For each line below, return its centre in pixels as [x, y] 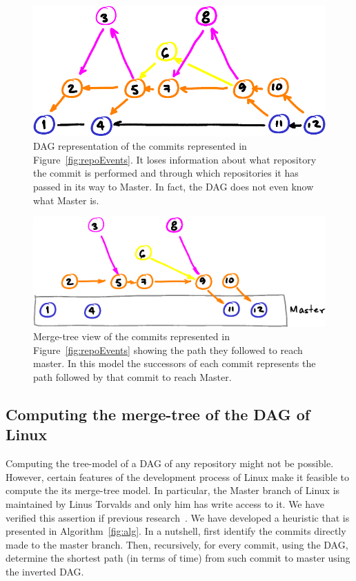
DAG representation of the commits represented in [140, 146]
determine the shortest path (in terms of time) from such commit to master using [178, 558]
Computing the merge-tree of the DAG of [158, 414]
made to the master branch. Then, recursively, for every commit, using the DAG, [177, 544]
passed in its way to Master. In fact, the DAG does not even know [174, 187]
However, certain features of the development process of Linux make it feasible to [177, 476]
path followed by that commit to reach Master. [132, 377]
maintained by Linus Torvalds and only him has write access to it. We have [165, 504]
